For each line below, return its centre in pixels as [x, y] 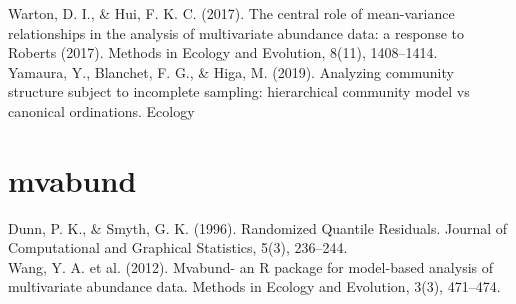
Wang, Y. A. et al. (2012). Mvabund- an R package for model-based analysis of [251, 266]
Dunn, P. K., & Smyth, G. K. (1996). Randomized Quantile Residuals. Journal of [258, 227]
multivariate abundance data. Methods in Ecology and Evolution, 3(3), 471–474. [254, 286]
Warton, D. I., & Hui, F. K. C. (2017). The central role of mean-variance [231, 13]
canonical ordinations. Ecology [101, 110]
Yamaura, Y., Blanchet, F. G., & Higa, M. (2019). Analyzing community [231, 71]
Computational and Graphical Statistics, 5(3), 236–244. [178, 247]
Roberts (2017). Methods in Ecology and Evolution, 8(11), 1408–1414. [223, 52]
